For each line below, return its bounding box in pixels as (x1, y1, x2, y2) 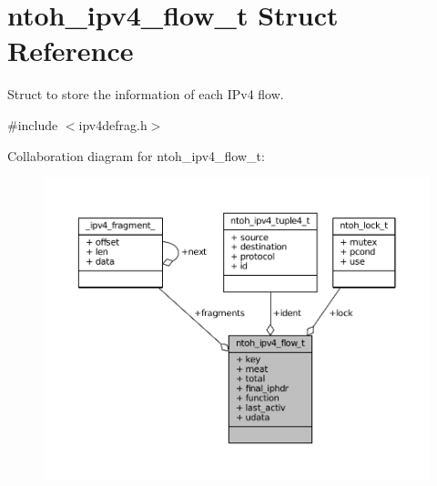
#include (7, 115, 58, 134)
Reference (7, 32, 134, 69)
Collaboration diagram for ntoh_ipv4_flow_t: (7, 146, 265, 165)
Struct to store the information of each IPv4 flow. (7, 85, 284, 104)
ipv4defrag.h (78, 115, 147, 134)
